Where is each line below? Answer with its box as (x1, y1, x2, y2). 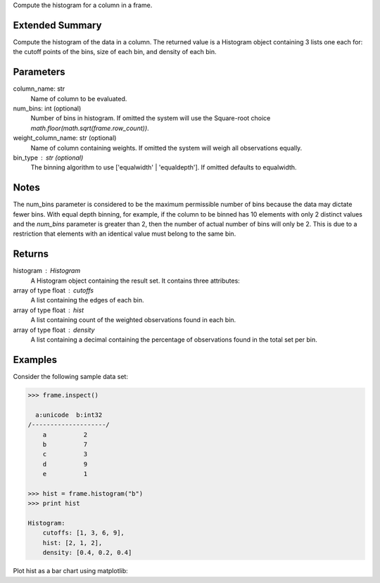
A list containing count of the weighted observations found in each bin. (30, 316, 236, 324)
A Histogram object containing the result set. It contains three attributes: (30, 276, 241, 285)
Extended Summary (13, 19, 102, 31)
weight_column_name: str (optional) (13, 134, 117, 142)
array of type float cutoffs (13, 286, 94, 295)
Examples (13, 354, 58, 366)
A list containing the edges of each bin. (30, 296, 144, 305)
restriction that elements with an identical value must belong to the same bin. (13, 229, 236, 238)
